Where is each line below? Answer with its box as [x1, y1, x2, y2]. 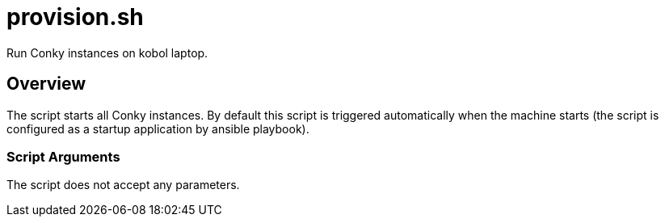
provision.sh [6, 3, 144, 31]
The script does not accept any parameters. [6, 178, 240, 192]
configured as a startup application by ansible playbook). [6, 121, 309, 136]
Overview [6, 74, 86, 95]
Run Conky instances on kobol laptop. [6, 45, 208, 60]
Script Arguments [6, 148, 120, 165]
